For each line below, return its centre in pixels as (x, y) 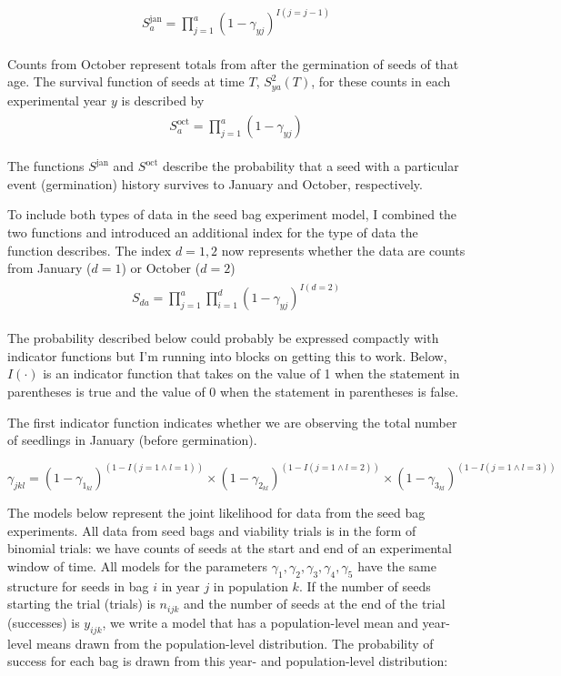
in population (250, 585)
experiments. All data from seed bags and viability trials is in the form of (212, 530)
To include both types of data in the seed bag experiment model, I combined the (232, 214)
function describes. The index (90, 250)
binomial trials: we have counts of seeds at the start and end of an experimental (230, 548)
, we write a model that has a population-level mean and (260, 622)
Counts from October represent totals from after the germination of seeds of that (233, 63)
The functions (46, 166)
